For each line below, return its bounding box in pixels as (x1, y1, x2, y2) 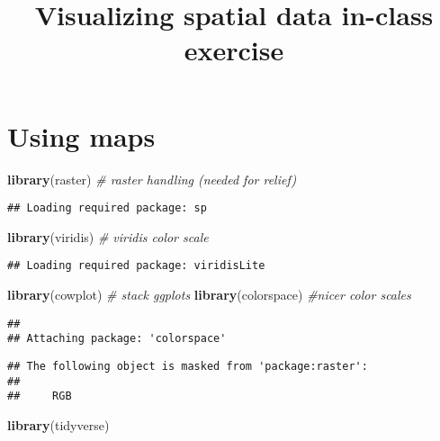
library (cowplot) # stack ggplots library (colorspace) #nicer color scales (7, 285, 411, 303)
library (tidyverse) (7, 415, 110, 434)
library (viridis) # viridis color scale (7, 227, 209, 246)
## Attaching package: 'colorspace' (7, 332, 227, 346)
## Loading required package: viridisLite (7, 259, 265, 273)
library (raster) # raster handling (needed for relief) (7, 169, 297, 188)
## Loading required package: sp (7, 202, 207, 215)
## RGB (7, 390, 72, 403)
